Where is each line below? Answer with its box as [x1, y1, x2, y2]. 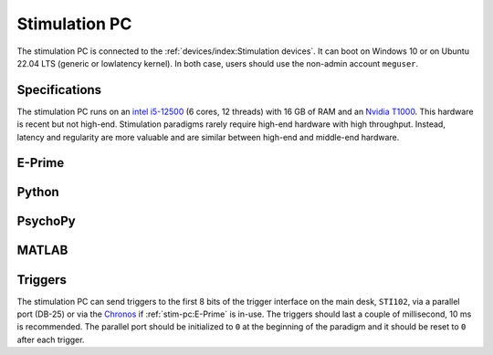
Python [16, 184, 59, 200]
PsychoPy [16, 214, 77, 229]
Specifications [16, 82, 102, 98]
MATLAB [16, 243, 68, 258]
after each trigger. [16, 334, 85, 345]
